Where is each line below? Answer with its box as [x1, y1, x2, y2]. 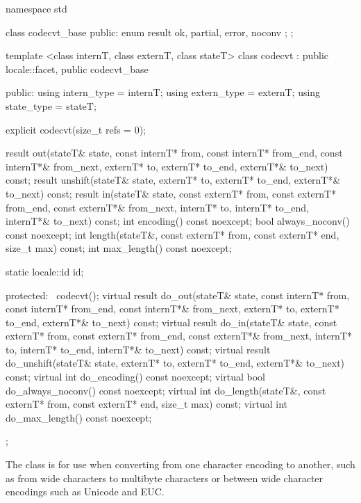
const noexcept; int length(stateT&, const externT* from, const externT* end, [6, 227, 339, 241]
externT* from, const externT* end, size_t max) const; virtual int [6, 397, 287, 411]
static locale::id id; [6, 264, 84, 278]
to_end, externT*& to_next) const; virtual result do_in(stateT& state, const [6, 314, 337, 329]
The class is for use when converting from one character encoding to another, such [6, 457, 355, 472]
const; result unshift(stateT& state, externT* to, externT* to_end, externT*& [6, 173, 341, 187]
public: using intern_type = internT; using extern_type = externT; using [6, 85, 321, 99]
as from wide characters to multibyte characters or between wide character [6, 470, 324, 485]
